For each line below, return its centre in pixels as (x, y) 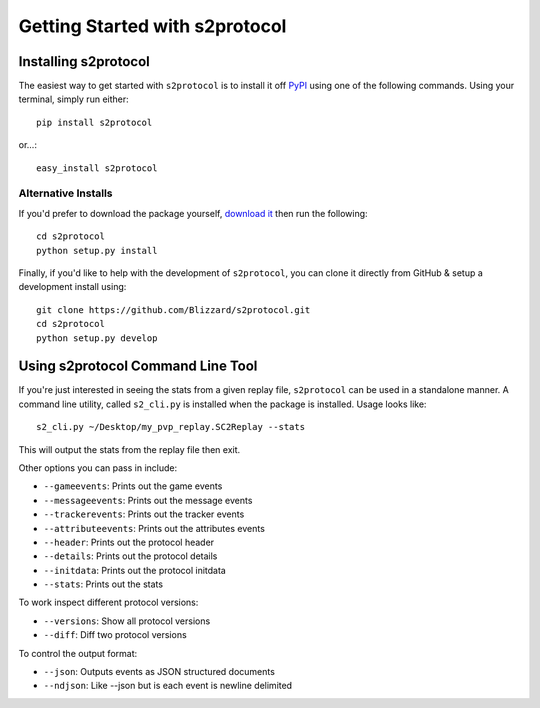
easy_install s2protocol (97, 168)
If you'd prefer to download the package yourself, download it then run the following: (193, 213)
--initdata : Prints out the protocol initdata (135, 570)
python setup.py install (97, 250)
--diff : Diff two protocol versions (115, 635)
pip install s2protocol (94, 122)
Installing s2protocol (84, 61)
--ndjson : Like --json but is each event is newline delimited (168, 686)
